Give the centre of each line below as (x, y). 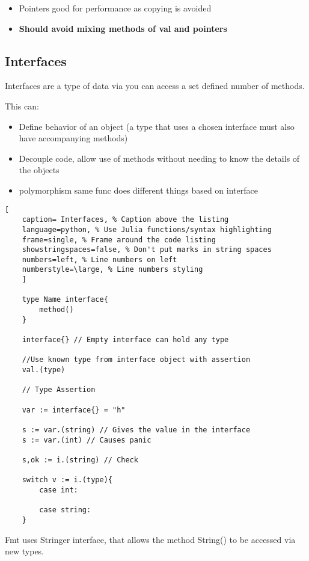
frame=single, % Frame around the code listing (119, 240)
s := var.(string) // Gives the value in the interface (136, 430)
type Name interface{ (65, 300)
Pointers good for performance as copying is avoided (115, 8)
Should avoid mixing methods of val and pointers (123, 28)
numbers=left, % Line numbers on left (99, 259)
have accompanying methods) (73, 138)
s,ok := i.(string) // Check (80, 460)
